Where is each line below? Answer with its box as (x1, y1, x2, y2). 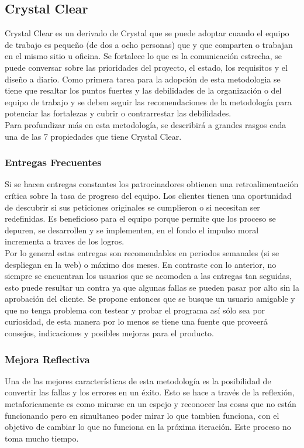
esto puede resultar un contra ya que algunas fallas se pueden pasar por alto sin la (5, 281, 299, 293)
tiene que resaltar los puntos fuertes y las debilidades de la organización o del (5, 84, 282, 97)
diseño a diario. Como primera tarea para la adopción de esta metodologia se (5, 73, 281, 85)
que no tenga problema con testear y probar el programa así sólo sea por (5, 304, 265, 316)
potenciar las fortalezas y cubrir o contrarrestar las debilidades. (5, 107, 232, 119)
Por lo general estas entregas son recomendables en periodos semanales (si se (5, 246, 279, 259)
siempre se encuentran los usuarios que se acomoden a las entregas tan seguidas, (5, 270, 292, 282)
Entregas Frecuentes (5, 155, 102, 170)
